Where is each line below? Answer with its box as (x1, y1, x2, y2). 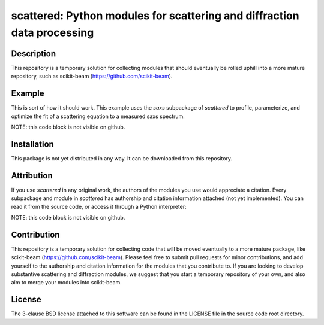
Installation (11, 139, 54, 149)
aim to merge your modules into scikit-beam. (11, 279, 122, 286)
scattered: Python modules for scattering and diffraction (11, 9, 299, 22)
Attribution (11, 171, 53, 181)
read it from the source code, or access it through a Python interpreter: (11, 203, 187, 210)
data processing (11, 26, 94, 39)
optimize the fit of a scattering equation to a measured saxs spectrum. (11, 113, 185, 120)
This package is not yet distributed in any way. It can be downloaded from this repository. (11, 154, 233, 162)
